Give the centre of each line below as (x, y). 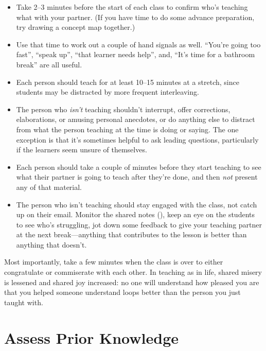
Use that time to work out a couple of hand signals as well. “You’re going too (138, 44)
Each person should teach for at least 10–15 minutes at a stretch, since (128, 82)
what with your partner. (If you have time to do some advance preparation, (135, 17)
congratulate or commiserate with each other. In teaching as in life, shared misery (133, 272)
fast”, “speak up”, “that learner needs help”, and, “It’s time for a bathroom (136, 54)
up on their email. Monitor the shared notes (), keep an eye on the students (135, 214)
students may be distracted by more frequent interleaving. (108, 92)
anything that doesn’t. (51, 244)
